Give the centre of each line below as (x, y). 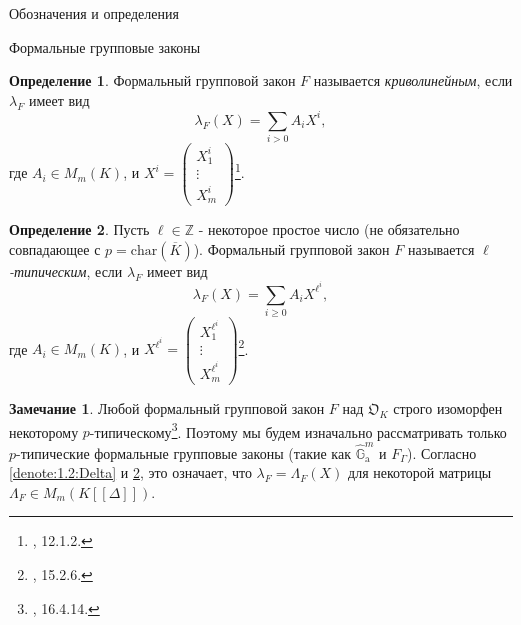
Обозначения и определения (94, 13)
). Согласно (442, 452)
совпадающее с (55, 248)
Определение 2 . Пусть (79, 229)
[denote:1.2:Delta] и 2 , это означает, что (130, 472)
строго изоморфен (448, 408)
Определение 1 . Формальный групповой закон (152, 80)
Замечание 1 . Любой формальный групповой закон (167, 408)
